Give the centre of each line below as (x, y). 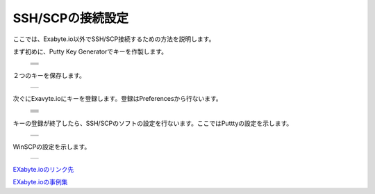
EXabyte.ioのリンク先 (43, 169)
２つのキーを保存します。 (49, 76)
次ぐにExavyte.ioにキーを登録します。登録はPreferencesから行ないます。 (117, 98)
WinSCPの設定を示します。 (52, 147)
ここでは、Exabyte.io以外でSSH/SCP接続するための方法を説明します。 (114, 39)
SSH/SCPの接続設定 (70, 18)
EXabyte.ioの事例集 (40, 182)
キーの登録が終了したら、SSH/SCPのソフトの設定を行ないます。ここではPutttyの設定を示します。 (153, 123)
